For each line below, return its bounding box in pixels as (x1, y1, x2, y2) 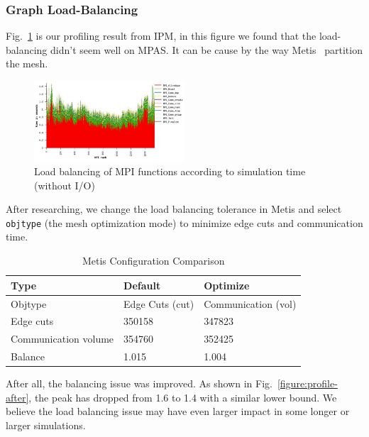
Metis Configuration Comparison (82, 253, 225, 268)
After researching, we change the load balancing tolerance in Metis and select (6, 201, 342, 216)
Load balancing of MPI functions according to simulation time (34, 164, 306, 179)
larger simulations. (6, 417, 86, 432)
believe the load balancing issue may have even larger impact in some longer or (6, 404, 350, 419)
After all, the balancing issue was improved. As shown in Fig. (6, 376, 272, 391)
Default (123, 277, 161, 292)
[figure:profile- (277, 376, 338, 391)
